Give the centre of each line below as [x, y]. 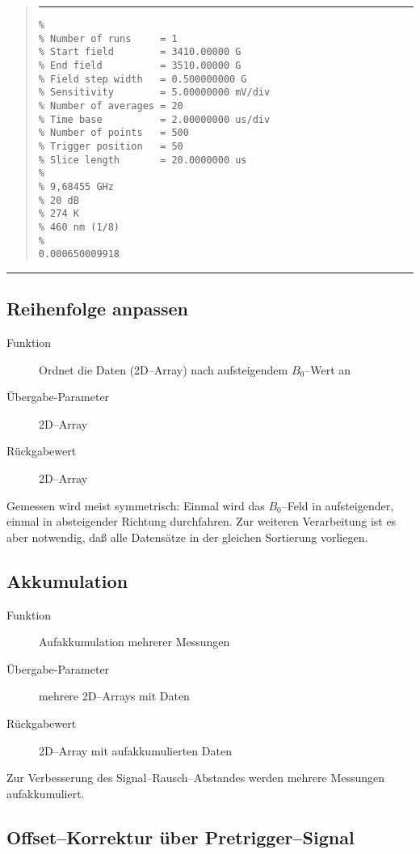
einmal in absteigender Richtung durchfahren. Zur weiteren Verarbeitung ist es [202, 521]
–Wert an [328, 369]
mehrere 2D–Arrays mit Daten [114, 696]
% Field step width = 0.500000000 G [143, 79]
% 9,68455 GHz [76, 186]
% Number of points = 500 [113, 133]
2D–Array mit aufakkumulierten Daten [135, 750]
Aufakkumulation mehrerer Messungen [134, 642]
